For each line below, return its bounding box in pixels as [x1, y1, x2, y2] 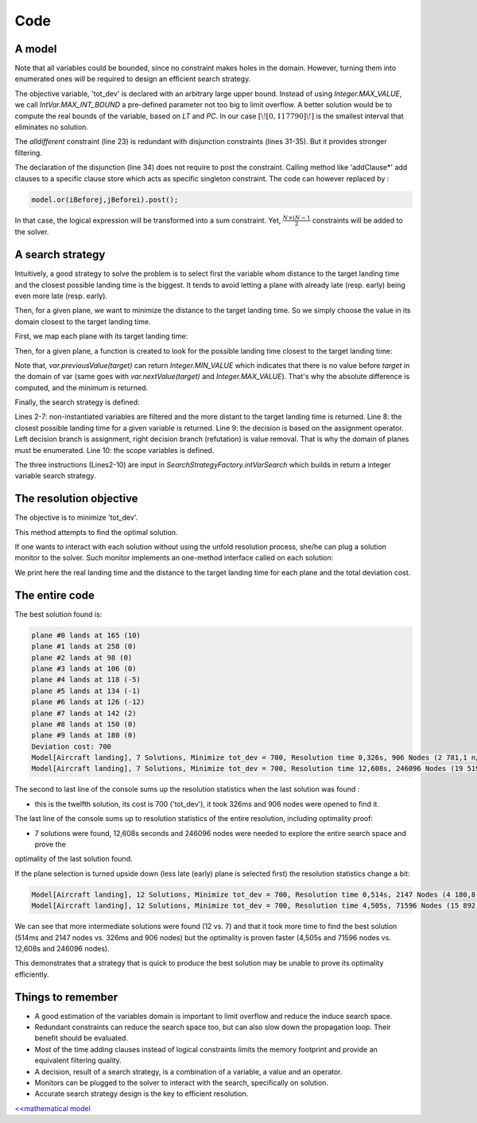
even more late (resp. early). [14, 291, 107, 300]
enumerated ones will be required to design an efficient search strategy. [14, 74, 251, 83]
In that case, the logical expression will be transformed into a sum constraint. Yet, [14, 215, 281, 225]
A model [14, 42, 57, 56]
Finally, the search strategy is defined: [14, 397, 140, 407]
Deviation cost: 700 [31, 742, 111, 751]
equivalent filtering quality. [34, 1055, 122, 1065]
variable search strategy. [14, 471, 96, 481]
